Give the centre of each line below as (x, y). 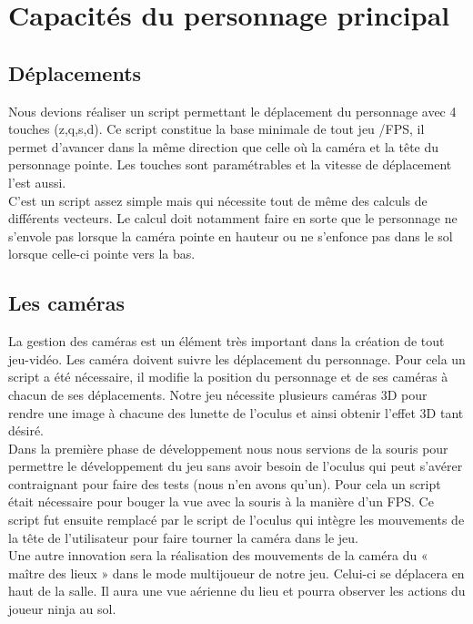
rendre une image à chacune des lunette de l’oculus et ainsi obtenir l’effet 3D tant (236, 412)
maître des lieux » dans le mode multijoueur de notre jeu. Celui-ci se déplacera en (236, 573)
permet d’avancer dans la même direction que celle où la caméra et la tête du (224, 146)
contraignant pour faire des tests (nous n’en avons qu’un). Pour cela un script (225, 483)
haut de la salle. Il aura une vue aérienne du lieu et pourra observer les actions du (237, 591)
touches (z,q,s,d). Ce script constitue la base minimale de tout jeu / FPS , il (216, 129)
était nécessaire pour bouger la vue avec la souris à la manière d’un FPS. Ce (221, 501)
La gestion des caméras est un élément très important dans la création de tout (226, 341)
